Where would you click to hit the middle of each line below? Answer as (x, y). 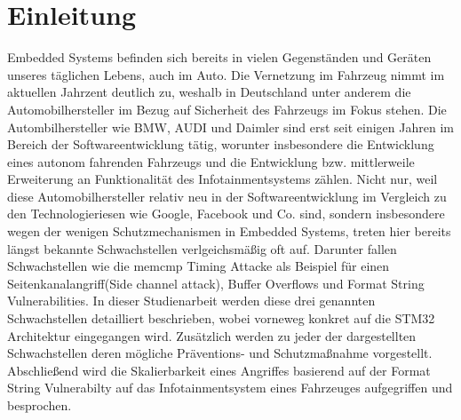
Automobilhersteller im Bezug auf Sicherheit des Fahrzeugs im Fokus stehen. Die (227, 109)
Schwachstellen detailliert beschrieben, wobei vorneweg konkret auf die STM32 (221, 318)
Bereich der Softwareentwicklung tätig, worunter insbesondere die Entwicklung (221, 144)
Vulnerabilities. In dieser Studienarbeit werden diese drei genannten (191, 301)
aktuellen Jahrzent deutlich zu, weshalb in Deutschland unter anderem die (209, 92)
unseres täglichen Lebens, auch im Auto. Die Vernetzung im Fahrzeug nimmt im (226, 74)
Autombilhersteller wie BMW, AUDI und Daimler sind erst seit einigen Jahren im (230, 127)
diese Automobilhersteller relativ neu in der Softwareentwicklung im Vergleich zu (227, 196)
